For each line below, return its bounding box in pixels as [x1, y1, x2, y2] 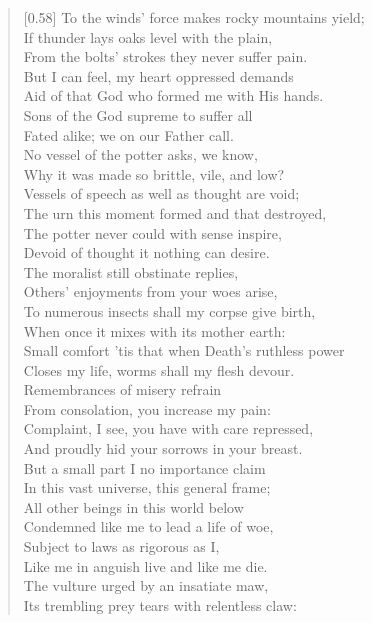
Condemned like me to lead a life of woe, [23, 516, 274, 537]
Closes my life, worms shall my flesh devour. [23, 359, 295, 380]
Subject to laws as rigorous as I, [23, 536, 220, 557]
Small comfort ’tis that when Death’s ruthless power [23, 340, 345, 361]
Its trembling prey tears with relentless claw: [23, 594, 297, 615]
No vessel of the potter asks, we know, [23, 144, 258, 165]
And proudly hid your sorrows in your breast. [23, 438, 303, 459]
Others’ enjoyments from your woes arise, [23, 281, 278, 302]
